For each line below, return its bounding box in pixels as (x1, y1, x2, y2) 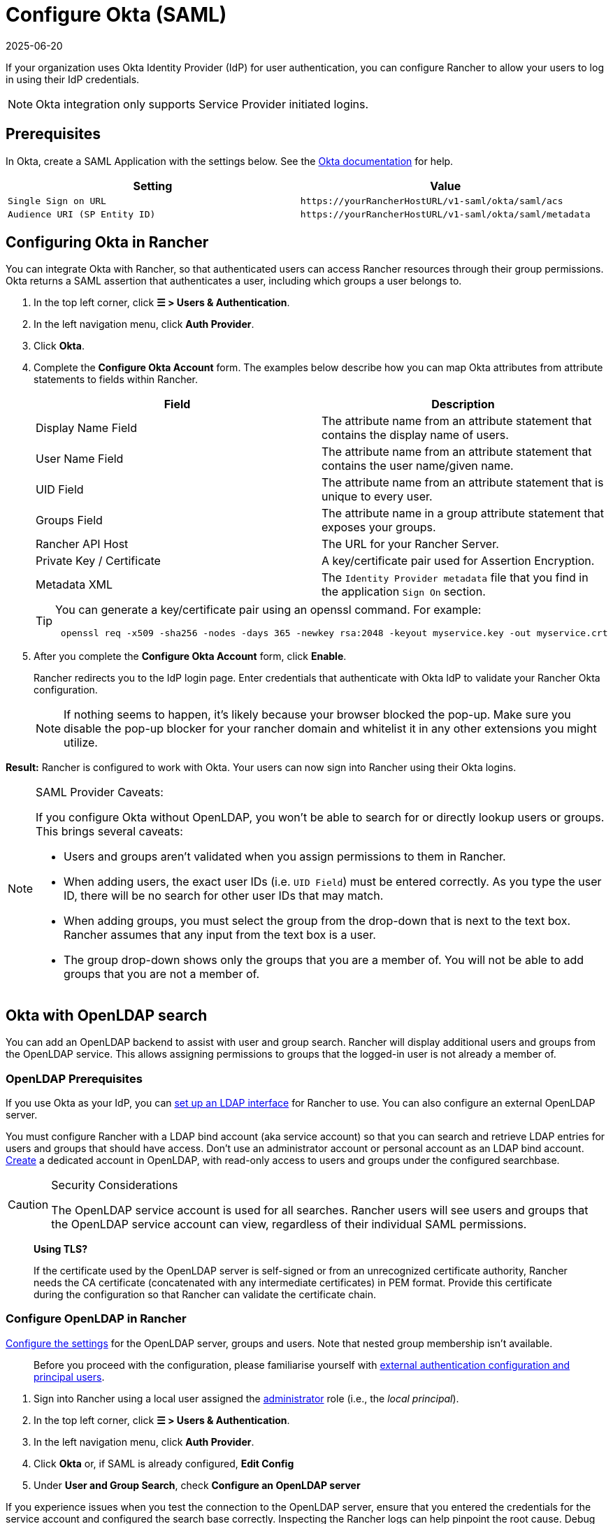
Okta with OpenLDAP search (6, 1006, 208, 1024)
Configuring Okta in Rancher (6, 233, 209, 252)
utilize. (64, 735, 98, 750)
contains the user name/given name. (322, 459, 514, 473)
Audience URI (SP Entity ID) (8, 208, 156, 220)
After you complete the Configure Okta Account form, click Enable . (34, 650, 347, 663)
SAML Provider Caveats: (36, 785, 164, 800)
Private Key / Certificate (36, 554, 161, 568)
